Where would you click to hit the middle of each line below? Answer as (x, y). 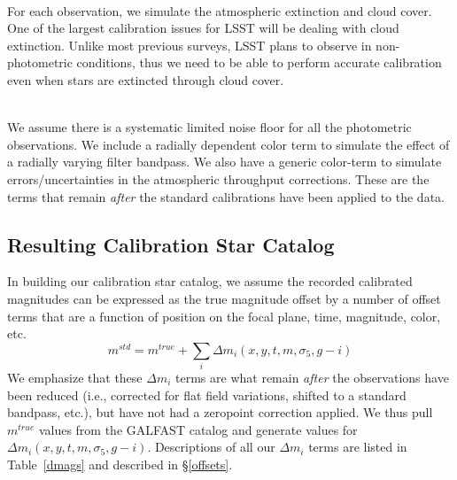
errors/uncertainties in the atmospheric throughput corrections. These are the (218, 178)
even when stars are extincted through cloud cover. (146, 79)
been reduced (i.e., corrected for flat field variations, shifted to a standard (207, 395)
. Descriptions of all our (211, 447)
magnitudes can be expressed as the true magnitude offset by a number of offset (224, 298)
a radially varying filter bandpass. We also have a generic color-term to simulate (225, 162)
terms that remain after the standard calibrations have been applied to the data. (226, 196)
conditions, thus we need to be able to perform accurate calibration (259, 62)
